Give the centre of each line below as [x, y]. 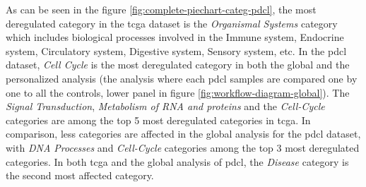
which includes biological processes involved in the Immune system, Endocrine [175, 37]
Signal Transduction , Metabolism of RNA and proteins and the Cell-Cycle [165, 106]
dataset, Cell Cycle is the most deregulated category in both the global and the [178, 65]
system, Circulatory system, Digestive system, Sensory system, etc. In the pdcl [176, 50]
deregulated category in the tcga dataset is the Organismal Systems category [172, 23]
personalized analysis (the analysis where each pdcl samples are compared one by [182, 78]
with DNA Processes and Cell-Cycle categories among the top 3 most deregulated [183, 147]
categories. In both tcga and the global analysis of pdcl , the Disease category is [177, 161]
